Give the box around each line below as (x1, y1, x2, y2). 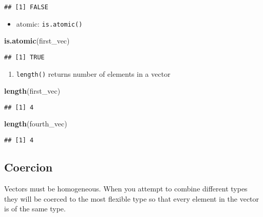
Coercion (4, 159, 53, 175)
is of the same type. (4, 203, 66, 214)
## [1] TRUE (4, 53, 45, 61)
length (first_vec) (4, 85, 61, 96)
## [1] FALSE (4, 4, 48, 11)
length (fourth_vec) (4, 118, 67, 129)
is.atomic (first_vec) (4, 35, 70, 46)
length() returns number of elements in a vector (16, 68, 171, 79)
